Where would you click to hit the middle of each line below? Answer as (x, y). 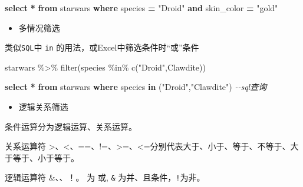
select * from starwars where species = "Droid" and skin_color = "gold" (141, 8)
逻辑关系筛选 (43, 107)
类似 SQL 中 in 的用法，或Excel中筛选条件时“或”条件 (102, 47)
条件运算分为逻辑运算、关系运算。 (71, 126)
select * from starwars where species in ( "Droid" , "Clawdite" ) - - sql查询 (136, 87)
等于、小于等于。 (46, 157)
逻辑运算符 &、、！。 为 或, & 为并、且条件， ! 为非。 (105, 177)
